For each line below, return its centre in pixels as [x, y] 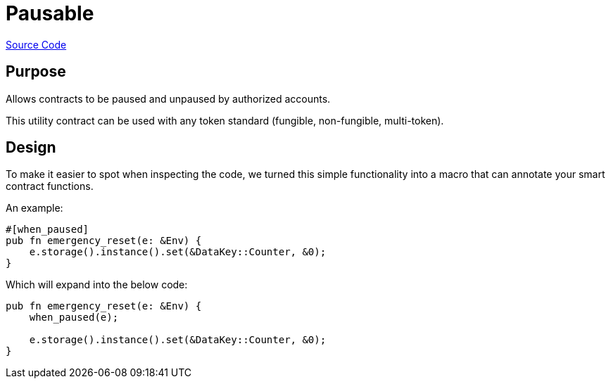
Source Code [36, 44]
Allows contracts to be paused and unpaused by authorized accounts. [168, 98]
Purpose [36, 72]
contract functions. [50, 186]
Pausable [50, 13]
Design [31, 148]
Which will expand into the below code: [97, 285]
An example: [34, 208]
